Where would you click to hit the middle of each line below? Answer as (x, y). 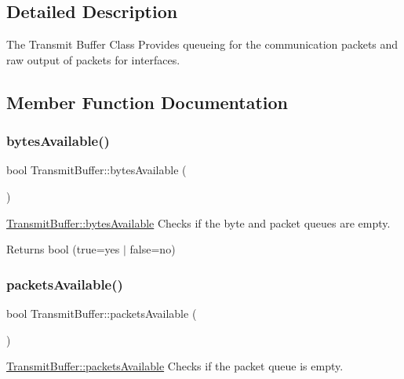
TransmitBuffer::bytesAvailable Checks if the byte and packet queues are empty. (198, 222)
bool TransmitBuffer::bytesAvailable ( (96, 170)
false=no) (153, 249)
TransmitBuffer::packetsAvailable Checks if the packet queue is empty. (175, 366)
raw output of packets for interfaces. (93, 59)
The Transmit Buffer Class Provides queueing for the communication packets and (202, 44)
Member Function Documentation (147, 102)
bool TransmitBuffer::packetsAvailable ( (102, 313)
